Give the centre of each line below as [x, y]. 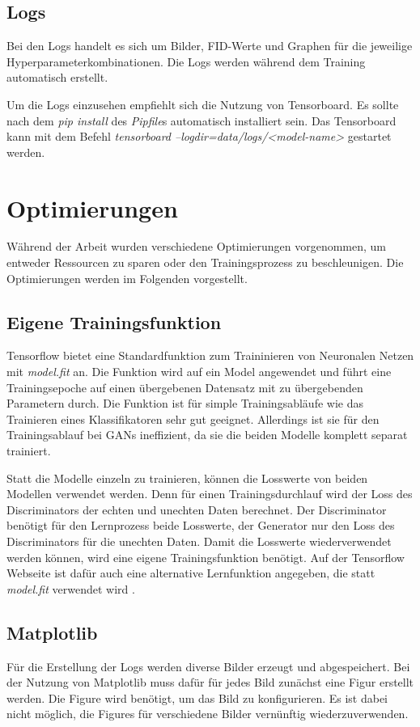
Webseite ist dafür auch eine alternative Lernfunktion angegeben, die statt [191, 573]
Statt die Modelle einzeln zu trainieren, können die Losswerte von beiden [187, 478]
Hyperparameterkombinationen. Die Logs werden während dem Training [186, 61]
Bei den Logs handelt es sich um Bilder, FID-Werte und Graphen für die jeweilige [210, 46]
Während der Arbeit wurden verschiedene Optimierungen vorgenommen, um [196, 246]
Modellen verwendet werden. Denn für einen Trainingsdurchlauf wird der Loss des [210, 494]
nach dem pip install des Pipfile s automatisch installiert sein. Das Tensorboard [202, 120]
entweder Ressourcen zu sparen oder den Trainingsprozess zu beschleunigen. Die [205, 262]
